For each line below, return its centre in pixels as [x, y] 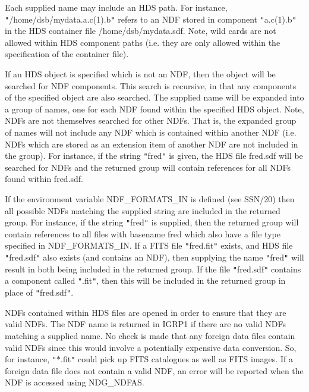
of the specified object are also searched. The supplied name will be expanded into [154, 97]
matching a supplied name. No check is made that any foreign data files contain [150, 335]
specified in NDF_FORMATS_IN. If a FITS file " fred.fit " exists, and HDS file [149, 245]
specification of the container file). [67, 54]
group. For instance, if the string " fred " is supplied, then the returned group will [152, 222]
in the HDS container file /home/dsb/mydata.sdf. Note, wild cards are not [141, 31]
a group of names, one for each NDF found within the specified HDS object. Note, [154, 109]
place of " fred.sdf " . [39, 292]
